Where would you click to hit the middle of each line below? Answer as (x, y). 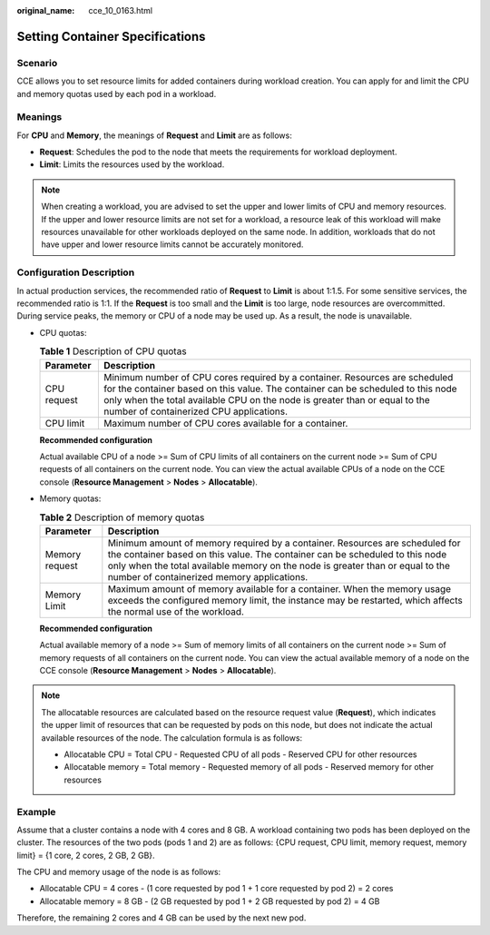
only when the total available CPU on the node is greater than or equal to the (266, 399)
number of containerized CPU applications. (196, 411)
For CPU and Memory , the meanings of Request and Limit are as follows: (154, 135)
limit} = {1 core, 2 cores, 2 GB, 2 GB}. (86, 855)
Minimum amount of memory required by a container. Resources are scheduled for (284, 543)
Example (36, 812)
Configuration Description (76, 272)
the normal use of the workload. (176, 611)
